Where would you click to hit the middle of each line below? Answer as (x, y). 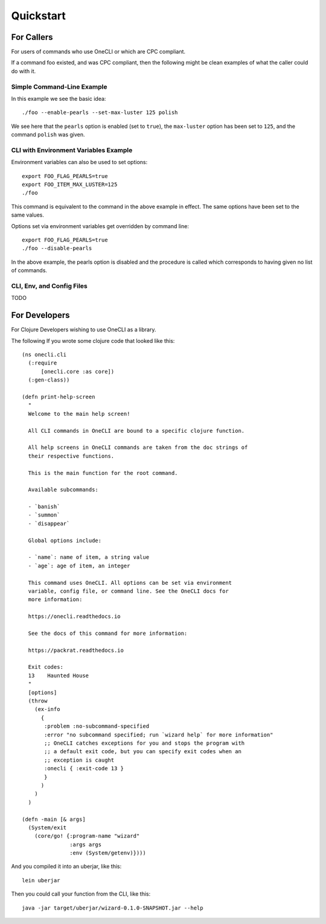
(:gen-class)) (49, 380)
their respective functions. (71, 456)
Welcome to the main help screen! (79, 414)
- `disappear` (49, 523)
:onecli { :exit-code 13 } (84, 769)
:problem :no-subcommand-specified (97, 726)
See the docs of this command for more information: (108, 633)
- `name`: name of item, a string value (89, 557)
